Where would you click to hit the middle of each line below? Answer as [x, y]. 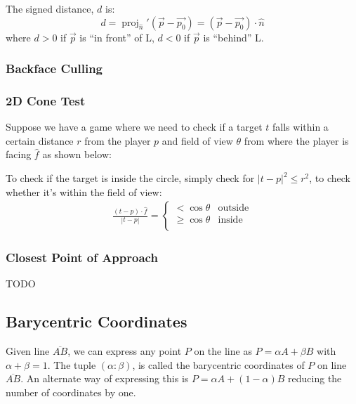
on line [332, 364]
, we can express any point [125, 351]
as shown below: [77, 154]
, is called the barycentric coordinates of [218, 364]
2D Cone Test [46, 100]
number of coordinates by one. [71, 392]
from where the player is [296, 140]
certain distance [40, 140]
